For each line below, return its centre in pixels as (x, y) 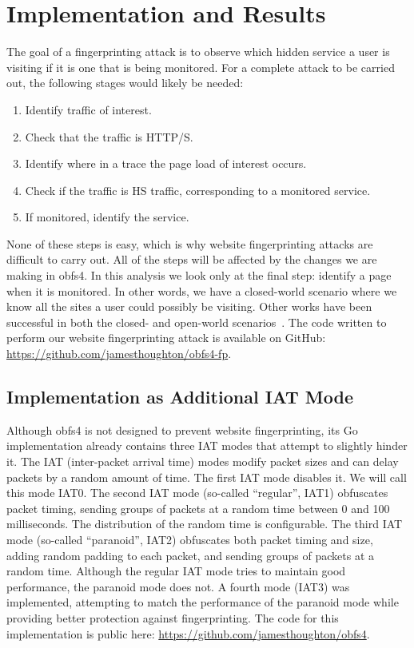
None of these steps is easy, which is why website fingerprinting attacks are (190, 243)
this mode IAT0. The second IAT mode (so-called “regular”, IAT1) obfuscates (197, 493)
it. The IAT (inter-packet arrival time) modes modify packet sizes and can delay (203, 461)
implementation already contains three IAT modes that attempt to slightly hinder (207, 445)
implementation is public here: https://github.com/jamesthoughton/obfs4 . (188, 633)
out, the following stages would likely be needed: (125, 83)
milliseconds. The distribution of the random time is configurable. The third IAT (205, 524)
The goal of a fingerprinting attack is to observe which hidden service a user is (198, 52)
